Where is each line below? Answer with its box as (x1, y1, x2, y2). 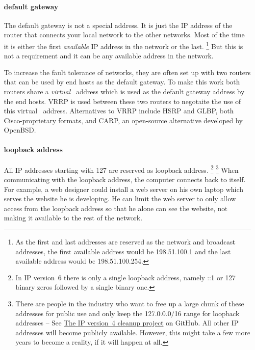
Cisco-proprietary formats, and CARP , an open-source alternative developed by (4, 115, 243, 125)
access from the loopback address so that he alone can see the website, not (4, 203, 228, 213)
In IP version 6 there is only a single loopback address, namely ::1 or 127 (15, 272, 236, 282)
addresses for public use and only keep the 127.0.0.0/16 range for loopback (15, 308, 240, 318)
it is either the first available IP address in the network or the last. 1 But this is (4, 39, 243, 51)
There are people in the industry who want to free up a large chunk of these (15, 298, 244, 308)
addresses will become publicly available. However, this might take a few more (15, 327, 251, 337)
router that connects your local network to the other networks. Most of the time (4, 29, 245, 40)
